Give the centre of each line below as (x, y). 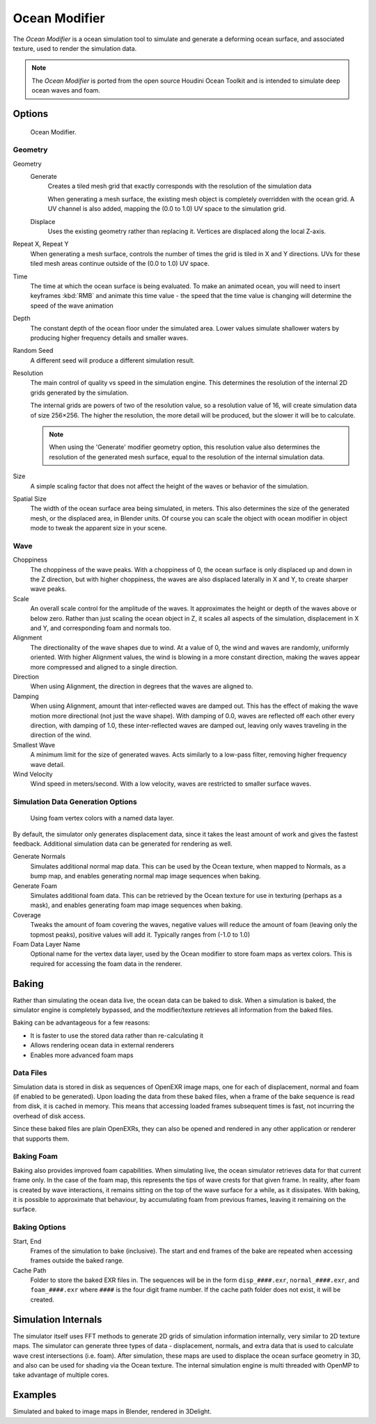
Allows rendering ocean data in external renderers (102, 1045)
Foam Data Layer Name (47, 944)
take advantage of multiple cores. (61, 1375)
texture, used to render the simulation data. (75, 48)
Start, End (27, 1241)
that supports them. (41, 1139)
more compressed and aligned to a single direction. (104, 667)
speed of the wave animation (72, 306)
